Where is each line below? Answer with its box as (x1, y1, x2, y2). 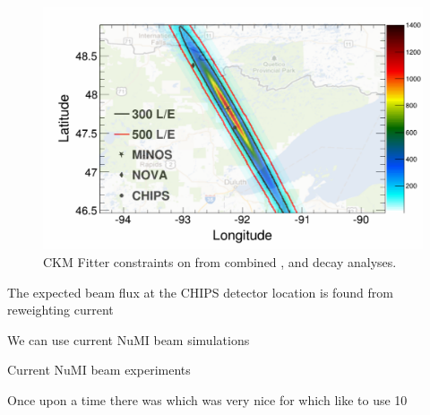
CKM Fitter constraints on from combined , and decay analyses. (43, 252, 397, 271)
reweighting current (7, 300, 114, 319)
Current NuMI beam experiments (7, 360, 191, 379)
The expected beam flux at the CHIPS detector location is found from (7, 282, 393, 301)
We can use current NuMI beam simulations (7, 330, 250, 349)
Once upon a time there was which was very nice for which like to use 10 (7, 390, 408, 409)
